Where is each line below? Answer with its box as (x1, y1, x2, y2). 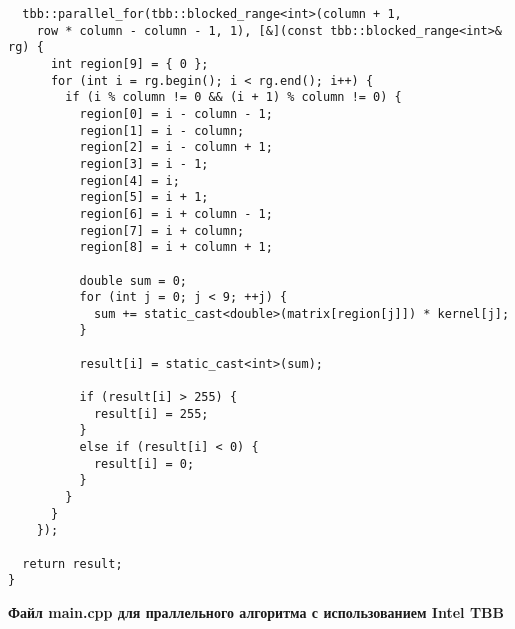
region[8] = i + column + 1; (79, 240, 273, 255)
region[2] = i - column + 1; (79, 140, 273, 155)
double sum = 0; (79, 273, 187, 288)
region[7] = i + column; (79, 223, 245, 238)
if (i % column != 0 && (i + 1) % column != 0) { (65, 90, 402, 105)
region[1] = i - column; (79, 123, 245, 138)
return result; (22, 556, 123, 571)
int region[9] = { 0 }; (50, 56, 209, 71)
